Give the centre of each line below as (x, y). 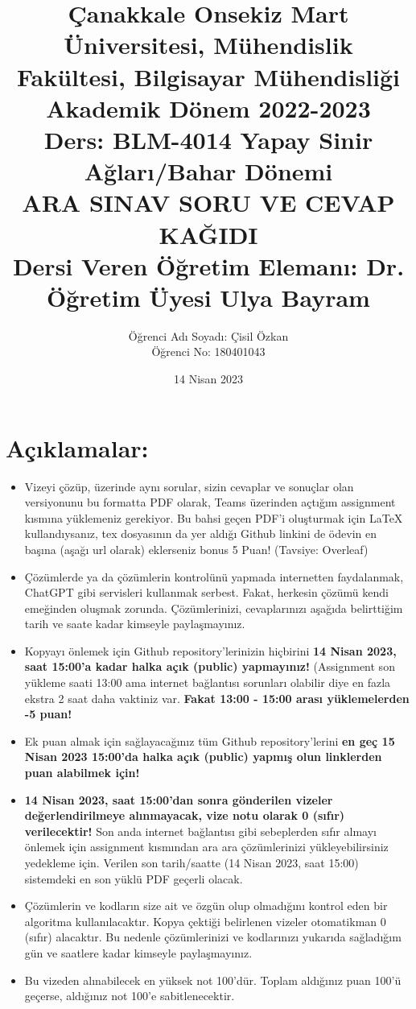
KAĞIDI (208, 234)
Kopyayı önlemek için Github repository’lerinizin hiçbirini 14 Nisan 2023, (210, 650)
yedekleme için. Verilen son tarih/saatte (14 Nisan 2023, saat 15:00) (192, 862)
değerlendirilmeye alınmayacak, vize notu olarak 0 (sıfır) (185, 815)
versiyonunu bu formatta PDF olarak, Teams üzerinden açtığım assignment (210, 502)
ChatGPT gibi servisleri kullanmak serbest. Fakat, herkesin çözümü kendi (206, 592)
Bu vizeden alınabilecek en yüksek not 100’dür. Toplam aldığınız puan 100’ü (213, 980)
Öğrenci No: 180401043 (208, 351)
